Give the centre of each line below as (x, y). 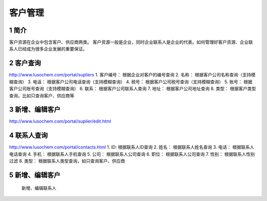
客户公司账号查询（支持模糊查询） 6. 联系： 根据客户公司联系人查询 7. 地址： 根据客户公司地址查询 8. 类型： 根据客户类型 (133, 89)
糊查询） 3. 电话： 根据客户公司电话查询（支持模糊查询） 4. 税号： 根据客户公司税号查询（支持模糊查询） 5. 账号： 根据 (131, 82)
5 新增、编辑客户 (35, 175)
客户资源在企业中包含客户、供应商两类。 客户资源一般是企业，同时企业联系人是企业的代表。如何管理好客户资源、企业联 (131, 42)
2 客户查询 (25, 63)
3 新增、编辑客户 (35, 110)
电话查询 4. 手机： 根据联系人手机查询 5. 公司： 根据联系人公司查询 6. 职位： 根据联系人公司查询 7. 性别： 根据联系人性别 (132, 154)
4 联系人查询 (28, 135)
